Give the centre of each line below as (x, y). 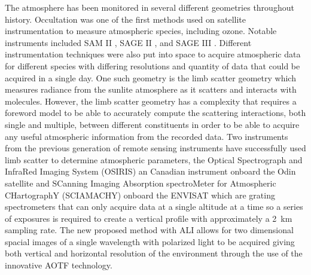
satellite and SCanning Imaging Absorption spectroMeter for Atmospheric (141, 183)
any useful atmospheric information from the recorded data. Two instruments (147, 136)
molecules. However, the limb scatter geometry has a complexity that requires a (151, 101)
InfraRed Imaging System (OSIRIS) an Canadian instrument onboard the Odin (150, 171)
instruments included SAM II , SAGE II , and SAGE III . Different (128, 42)
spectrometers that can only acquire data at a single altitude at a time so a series (154, 207)
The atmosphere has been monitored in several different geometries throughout (150, 7)
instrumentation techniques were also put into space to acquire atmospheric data (153, 54)
